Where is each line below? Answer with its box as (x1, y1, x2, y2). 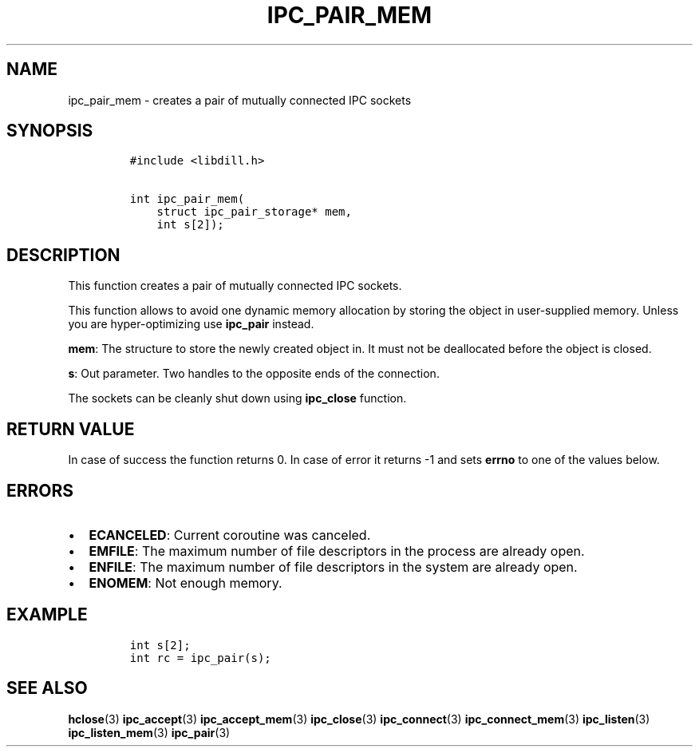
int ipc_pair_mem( (129, 192, 245, 206)
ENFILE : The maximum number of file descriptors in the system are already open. (89, 558, 578, 575)
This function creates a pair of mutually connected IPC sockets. (68, 279, 402, 293)
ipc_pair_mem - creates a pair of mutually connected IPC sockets (68, 93, 412, 107)
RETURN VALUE (6, 418, 135, 439)
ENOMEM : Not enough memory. (89, 574, 282, 591)
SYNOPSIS (6, 121, 93, 141)
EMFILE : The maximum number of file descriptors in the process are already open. (89, 542, 585, 559)
